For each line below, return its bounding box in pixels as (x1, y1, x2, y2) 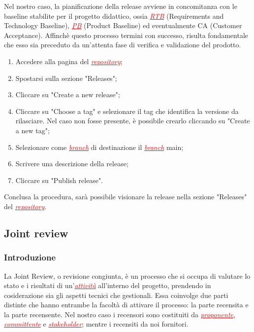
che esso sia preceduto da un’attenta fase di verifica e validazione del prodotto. (4, 39, 241, 50)
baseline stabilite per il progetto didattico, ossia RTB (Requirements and (4, 10, 224, 21)
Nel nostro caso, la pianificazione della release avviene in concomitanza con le (4, 1, 237, 11)
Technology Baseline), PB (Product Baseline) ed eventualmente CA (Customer (4, 20, 242, 31)
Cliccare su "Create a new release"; (15, 89, 120, 100)
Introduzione (4, 251, 56, 263)
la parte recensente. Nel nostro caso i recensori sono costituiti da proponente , (4, 309, 235, 319)
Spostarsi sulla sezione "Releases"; (15, 73, 117, 83)
